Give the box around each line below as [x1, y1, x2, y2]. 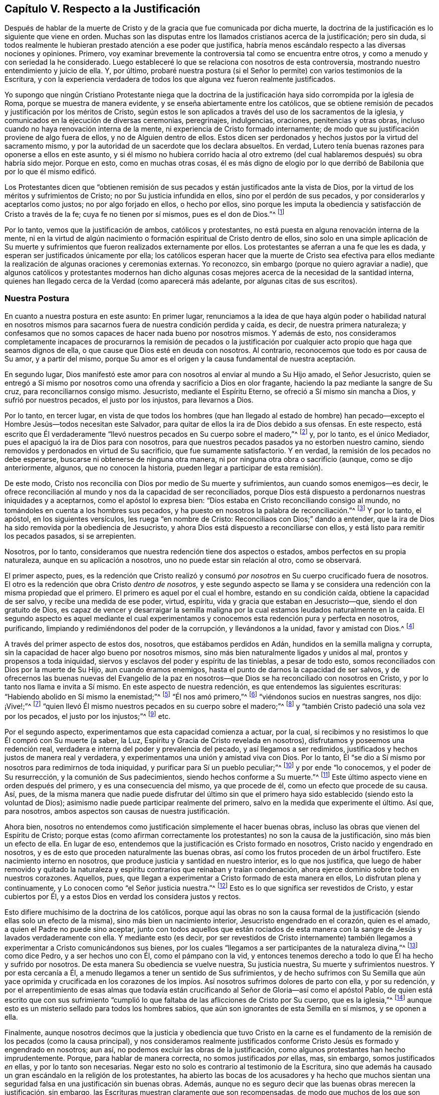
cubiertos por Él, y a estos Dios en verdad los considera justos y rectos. [5, 892, 241, 901]
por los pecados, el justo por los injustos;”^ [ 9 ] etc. [5, 710, 171, 720]
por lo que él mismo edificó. [5, 167, 97, 176]
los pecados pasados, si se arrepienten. [5, 532, 136, 541]
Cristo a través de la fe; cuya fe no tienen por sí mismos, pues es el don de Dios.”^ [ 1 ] [5, 208, 285, 219]
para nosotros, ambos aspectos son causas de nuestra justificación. [5, 807, 230, 816]
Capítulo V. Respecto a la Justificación [5, 3, 200, 15]
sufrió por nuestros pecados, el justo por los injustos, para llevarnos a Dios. [5, 395, 254, 404]
